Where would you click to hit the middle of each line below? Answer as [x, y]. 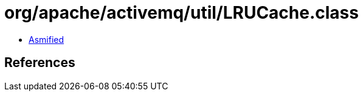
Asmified [47, 39]
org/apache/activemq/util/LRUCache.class [181, 13]
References [40, 63]
